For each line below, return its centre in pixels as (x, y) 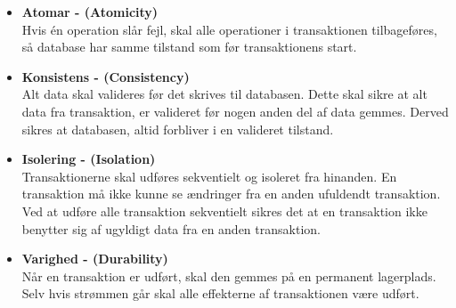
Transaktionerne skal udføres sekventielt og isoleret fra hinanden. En (209, 176)
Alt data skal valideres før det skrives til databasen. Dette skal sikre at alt (224, 94)
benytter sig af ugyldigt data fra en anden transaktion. (171, 228)
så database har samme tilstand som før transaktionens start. (189, 47)
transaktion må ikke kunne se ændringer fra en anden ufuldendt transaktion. (231, 194)
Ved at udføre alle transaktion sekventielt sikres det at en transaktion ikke (224, 211)
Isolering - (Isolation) (89, 159)
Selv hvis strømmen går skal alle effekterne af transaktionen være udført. (220, 293)
